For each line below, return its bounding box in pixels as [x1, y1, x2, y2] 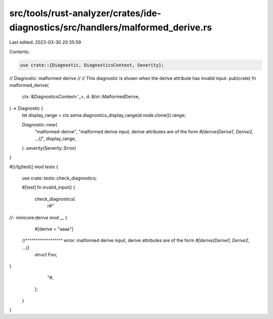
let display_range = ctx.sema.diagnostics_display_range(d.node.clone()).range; [22, 112, 186, 118]
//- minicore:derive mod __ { [9, 214, 68, 220]
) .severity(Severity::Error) [22, 145, 76, 151]
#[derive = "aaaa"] [34, 225, 73, 232]
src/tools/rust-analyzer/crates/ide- [9, 8, 161, 19]
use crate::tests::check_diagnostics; [22, 175, 97, 181]
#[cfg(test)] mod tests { [9, 163, 58, 169]
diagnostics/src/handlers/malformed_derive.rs [9, 22, 212, 33]
